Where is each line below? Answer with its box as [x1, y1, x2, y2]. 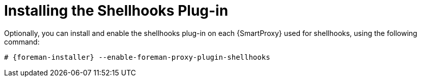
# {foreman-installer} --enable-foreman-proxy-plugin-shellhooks [4, 53, 270, 61]
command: [4, 37, 40, 46]
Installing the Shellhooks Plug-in [4, 2, 229, 19]
